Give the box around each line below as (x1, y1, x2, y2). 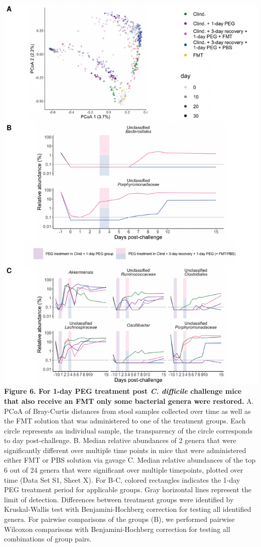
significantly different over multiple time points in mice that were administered (4, 445, 246, 455)
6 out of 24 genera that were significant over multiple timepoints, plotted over (4, 465, 243, 475)
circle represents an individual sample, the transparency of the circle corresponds (4, 425, 253, 435)
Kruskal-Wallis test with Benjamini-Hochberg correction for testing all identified (4, 504, 251, 514)
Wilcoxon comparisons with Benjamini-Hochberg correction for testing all (4, 523, 230, 534)
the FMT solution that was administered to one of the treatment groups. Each (4, 415, 246, 426)
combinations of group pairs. (4, 533, 92, 544)
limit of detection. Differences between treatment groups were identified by (4, 494, 234, 504)
